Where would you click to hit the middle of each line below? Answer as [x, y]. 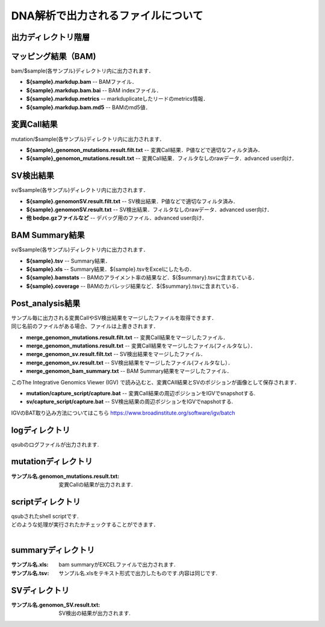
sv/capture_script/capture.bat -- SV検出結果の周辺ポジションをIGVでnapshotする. [130, 402]
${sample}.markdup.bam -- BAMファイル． [82, 82]
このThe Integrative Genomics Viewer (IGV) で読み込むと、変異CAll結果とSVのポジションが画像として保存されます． [156, 382]
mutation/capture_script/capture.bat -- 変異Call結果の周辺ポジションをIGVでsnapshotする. [141, 393]
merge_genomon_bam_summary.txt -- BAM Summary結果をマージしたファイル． [129, 371]
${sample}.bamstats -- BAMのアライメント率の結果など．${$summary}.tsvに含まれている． [142, 278]
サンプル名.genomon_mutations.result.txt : [65, 476]
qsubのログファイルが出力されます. [55, 444]
